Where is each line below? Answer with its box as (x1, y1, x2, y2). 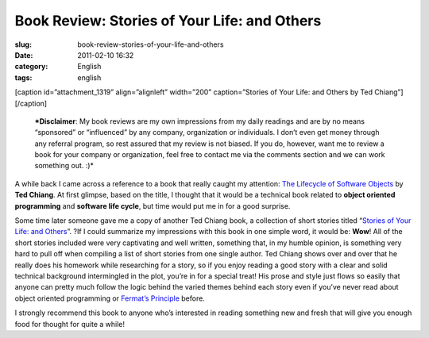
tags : (14, 72, 33, 83)
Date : (14, 50, 33, 60)
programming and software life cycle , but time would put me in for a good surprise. (14, 201, 291, 210)
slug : (14, 40, 32, 49)
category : (14, 62, 48, 71)
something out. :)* (34, 161, 95, 171)
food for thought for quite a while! (14, 319, 126, 328)
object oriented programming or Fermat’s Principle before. (14, 294, 206, 303)
